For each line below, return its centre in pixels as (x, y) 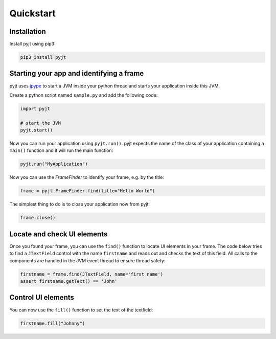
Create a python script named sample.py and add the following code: (84, 95)
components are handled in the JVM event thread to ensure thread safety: (87, 260)
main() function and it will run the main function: (61, 150)
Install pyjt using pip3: (32, 44)
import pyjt (35, 108)
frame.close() (38, 218)
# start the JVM (41, 123)
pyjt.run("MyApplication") (54, 164)
